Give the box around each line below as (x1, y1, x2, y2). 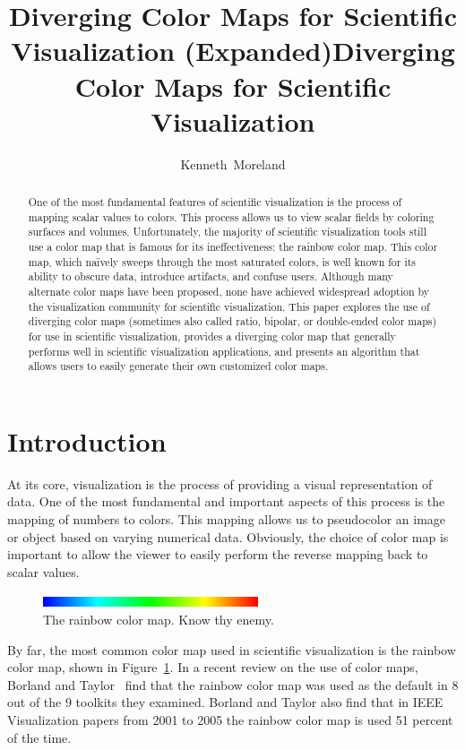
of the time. (7, 728, 72, 746)
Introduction (7, 422, 167, 459)
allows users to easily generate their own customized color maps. (28, 358, 329, 374)
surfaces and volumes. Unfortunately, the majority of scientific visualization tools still (28, 224, 426, 239)
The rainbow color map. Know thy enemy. (43, 610, 274, 629)
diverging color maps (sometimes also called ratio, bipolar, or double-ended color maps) (28, 314, 437, 329)
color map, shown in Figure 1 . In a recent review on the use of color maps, (7, 658, 418, 677)
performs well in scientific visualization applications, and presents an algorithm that (28, 343, 420, 358)
